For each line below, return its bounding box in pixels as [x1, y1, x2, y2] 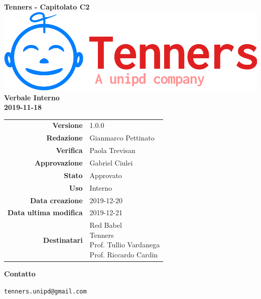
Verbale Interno [4, 92, 60, 102]
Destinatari [43, 234, 83, 245]
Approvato [89, 170, 122, 180]
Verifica [56, 145, 83, 156]
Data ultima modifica [8, 207, 83, 218]
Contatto [4, 268, 36, 279]
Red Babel [89, 220, 122, 230]
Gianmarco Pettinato [89, 132, 155, 143]
